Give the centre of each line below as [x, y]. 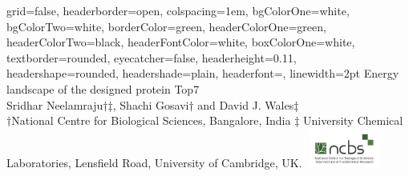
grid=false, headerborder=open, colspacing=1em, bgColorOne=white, [178, 10]
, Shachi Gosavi [151, 104]
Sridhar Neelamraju [55, 104]
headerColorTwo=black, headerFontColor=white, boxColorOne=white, [181, 42]
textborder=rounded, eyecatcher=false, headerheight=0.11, [152, 57]
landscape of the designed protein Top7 [103, 88]
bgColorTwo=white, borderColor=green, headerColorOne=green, [166, 26]
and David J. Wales [246, 104]
